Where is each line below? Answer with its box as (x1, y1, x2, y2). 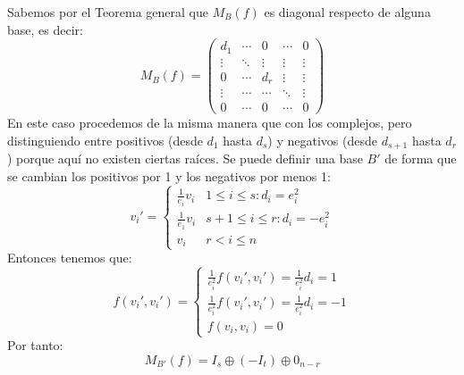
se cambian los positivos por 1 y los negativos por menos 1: (7, 166, 331, 185)
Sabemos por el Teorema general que (7, 3, 208, 21)
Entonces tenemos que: (7, 248, 132, 267)
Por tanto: (7, 336, 63, 354)
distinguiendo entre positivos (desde (7, 130, 203, 149)
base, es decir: (7, 20, 83, 38)
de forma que (384, 149, 457, 168)
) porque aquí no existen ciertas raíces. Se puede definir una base (7, 149, 363, 168)
